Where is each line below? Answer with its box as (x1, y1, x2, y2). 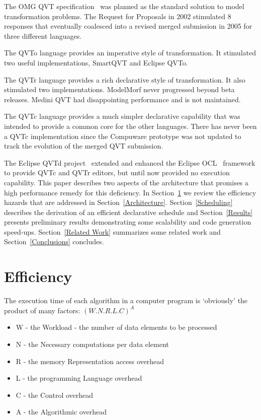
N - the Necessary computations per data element (16, 338, 169, 349)
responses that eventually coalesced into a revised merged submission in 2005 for (4, 21, 252, 31)
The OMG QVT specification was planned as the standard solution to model (4, 1, 244, 11)
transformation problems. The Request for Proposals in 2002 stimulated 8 (4, 11, 231, 21)
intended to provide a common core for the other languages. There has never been (4, 120, 257, 131)
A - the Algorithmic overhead (16, 406, 107, 417)
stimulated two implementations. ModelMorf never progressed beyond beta (4, 84, 235, 95)
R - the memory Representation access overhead (16, 356, 164, 366)
